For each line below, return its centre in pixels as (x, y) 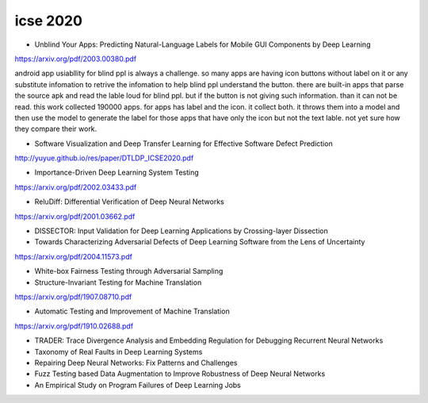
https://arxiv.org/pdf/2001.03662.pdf (75, 216)
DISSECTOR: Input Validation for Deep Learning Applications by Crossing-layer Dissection (181, 231)
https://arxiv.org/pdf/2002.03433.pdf (76, 187)
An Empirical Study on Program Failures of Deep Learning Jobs (138, 385)
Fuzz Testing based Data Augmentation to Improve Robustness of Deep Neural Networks (180, 374)
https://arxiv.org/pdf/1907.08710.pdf (73, 297)
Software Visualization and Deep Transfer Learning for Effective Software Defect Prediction (183, 144)
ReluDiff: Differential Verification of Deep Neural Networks (130, 201)
